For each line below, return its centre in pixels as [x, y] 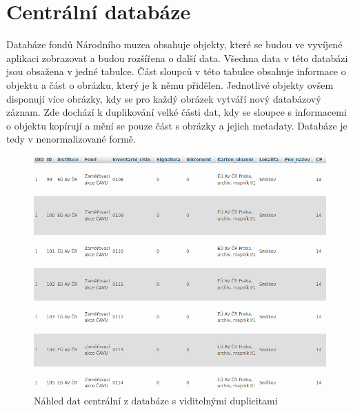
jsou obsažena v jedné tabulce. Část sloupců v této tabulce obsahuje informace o [176, 71]
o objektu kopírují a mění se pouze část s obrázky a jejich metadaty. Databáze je [177, 125]
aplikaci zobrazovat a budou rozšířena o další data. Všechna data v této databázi [177, 58]
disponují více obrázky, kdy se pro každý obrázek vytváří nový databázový [164, 98]
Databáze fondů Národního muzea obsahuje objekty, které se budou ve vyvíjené [174, 44]
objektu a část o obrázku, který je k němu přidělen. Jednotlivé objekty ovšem [170, 84]
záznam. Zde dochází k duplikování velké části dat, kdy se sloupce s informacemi [176, 112]
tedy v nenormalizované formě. [71, 139]
